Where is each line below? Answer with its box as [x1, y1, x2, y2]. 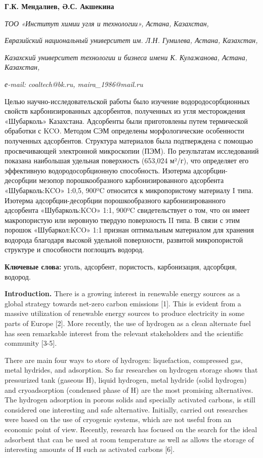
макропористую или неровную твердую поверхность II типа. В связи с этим [5, 214, 240, 225]
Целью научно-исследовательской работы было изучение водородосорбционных [5, 96, 250, 106]
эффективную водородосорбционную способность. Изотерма [5, 165, 191, 175]
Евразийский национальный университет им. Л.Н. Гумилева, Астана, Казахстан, [5, 35, 258, 45]
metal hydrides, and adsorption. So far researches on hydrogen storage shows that [5, 364, 258, 375]
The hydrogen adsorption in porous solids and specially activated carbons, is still [5, 394, 255, 405]
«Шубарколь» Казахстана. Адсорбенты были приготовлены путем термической [5, 115, 248, 126]
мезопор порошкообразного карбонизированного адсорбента [39, 175, 224, 186]
